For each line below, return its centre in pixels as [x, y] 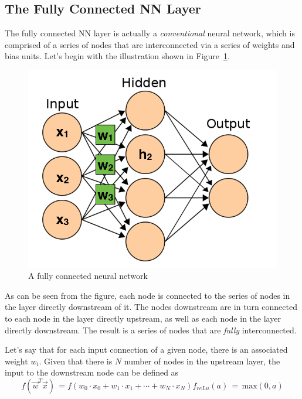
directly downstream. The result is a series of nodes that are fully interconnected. [151, 330]
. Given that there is [76, 361]
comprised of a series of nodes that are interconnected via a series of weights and [150, 44]
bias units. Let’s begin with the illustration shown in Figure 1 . [117, 56]
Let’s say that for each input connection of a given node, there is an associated [146, 349]
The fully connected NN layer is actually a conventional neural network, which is [150, 33]
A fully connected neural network [88, 276]
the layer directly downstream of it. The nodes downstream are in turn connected [151, 307]
